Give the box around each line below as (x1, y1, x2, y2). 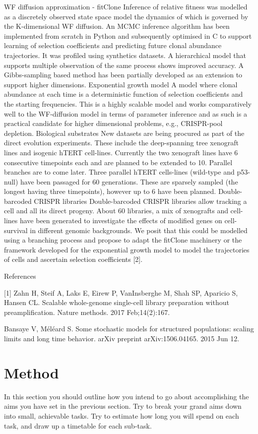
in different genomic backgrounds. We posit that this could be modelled (30, 225, 248, 235)
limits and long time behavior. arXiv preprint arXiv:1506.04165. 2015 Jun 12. (4, 333, 240, 343)
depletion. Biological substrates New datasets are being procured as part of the (4, 127, 245, 138)
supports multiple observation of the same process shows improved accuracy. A (4, 60, 244, 70)
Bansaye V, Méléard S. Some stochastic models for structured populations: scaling (4, 323, 254, 334)
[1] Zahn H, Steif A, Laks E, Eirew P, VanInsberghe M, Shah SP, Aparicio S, (4, 287, 238, 298)
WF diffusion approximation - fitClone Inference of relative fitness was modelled (4, 1, 248, 11)
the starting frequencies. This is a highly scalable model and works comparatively (4, 98, 252, 109)
